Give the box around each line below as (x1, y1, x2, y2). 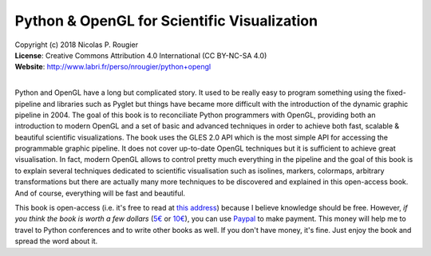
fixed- (386, 88, 406, 97)
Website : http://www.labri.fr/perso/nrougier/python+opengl (14, 62, 212, 72)
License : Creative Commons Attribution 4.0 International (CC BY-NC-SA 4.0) (14, 50, 267, 60)
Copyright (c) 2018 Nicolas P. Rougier (14, 40, 139, 49)
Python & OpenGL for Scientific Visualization (14, 12, 318, 30)
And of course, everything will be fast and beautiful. (14, 188, 186, 198)
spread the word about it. (14, 236, 98, 246)
